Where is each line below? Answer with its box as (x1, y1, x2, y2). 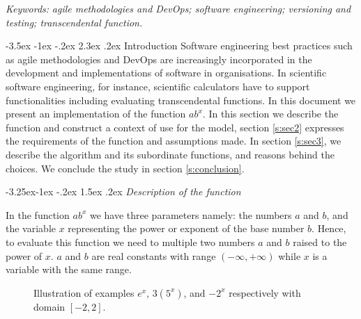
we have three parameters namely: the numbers (89, 207, 292, 222)
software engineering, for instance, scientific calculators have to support (6, 79, 310, 93)
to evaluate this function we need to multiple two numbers (6, 234, 255, 249)
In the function (6, 207, 70, 222)
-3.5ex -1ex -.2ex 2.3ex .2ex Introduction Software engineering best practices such (6, 38, 353, 53)
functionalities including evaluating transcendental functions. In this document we (6, 92, 356, 107)
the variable (6, 221, 56, 236)
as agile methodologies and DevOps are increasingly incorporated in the (6, 51, 312, 66)
